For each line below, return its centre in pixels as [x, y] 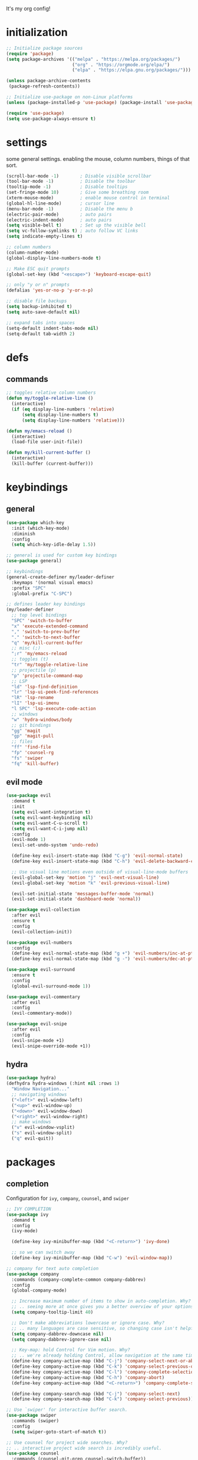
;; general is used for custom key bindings [62, 555]
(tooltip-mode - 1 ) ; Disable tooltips [67, 187]
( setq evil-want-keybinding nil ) [52, 818]
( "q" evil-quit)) [33, 1138]
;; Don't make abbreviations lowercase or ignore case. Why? [88, 1323]
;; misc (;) [26, 648]
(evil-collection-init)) [42, 932]
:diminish [23, 534]
